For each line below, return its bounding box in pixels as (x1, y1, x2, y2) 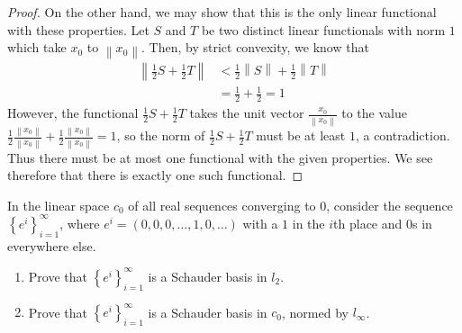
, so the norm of (116, 126, 205, 145)
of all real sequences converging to (128, 195, 316, 214)
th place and (333, 213, 403, 232)
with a (242, 213, 278, 232)
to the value (341, 103, 407, 122)
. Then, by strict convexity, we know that (141, 38, 369, 57)
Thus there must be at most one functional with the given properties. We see (7, 148, 433, 166)
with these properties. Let (7, 20, 149, 39)
